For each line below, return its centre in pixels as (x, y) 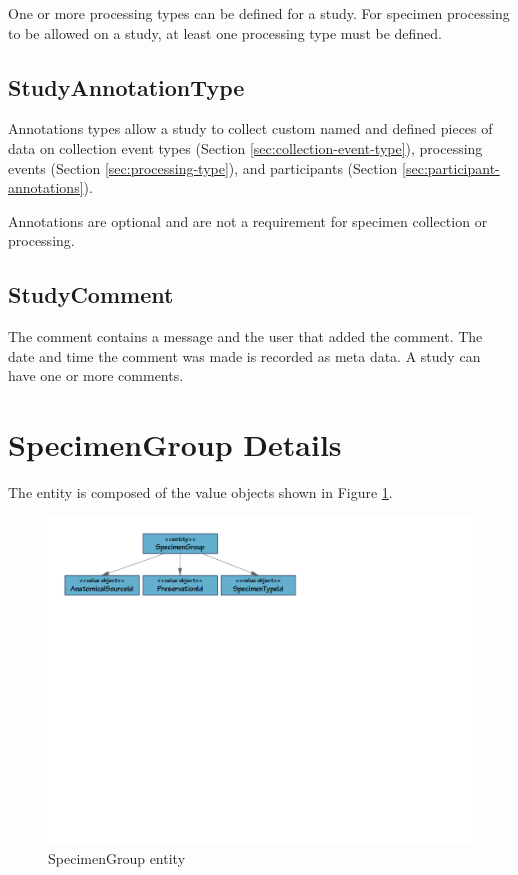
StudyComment (91, 294)
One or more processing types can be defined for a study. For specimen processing (259, 13)
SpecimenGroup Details (175, 444)
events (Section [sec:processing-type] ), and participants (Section (203, 167)
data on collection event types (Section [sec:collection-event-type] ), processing (245, 147)
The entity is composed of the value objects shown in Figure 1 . (200, 492)
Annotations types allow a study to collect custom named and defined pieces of (250, 128)
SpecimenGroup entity (117, 857)
